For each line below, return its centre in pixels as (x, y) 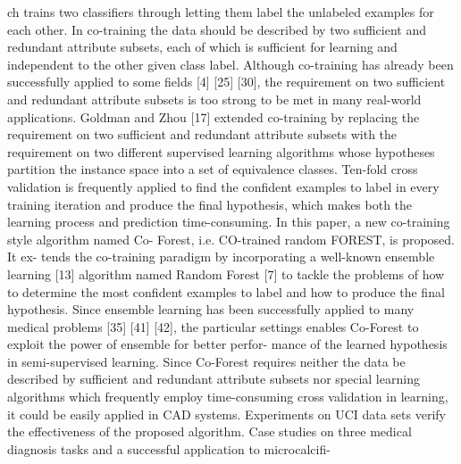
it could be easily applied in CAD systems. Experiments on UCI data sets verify (226, 414)
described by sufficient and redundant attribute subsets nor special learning (214, 379)
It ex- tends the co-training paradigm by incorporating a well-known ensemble (221, 257)
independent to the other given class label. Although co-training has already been (230, 64)
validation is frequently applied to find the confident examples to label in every (223, 186)
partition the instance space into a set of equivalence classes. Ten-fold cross (213, 169)
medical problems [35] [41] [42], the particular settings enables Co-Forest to (213, 326)
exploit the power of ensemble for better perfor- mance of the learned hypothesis (227, 344)
